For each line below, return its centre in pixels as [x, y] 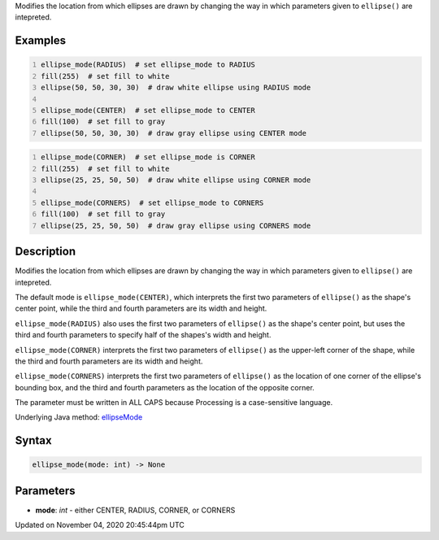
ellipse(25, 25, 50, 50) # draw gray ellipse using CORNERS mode [176, 225]
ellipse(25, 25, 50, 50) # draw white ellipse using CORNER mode [176, 180]
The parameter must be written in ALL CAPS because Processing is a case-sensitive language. [174, 403]
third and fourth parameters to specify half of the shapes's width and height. [143, 335]
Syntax [33, 440]
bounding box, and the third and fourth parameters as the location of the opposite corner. [165, 387]
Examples [41, 41]
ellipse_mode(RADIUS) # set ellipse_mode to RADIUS [148, 65]
